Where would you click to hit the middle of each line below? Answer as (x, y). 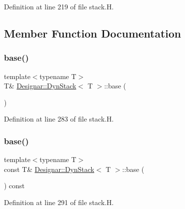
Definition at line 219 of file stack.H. (59, 6)
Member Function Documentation (93, 33)
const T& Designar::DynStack (49, 169)
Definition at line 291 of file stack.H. (59, 202)
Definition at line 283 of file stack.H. (59, 119)
